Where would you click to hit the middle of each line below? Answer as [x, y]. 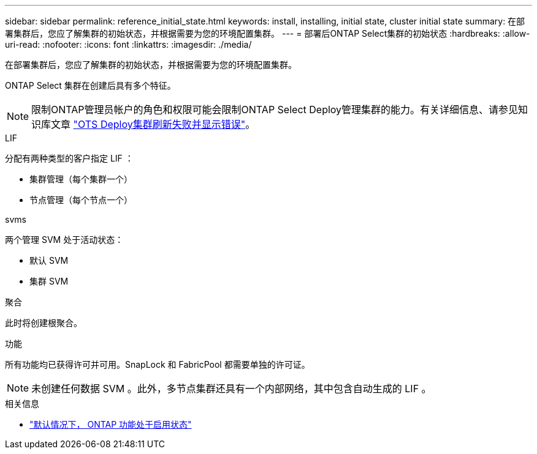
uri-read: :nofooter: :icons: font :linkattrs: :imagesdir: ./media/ [128, 44]
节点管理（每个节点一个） [81, 200]
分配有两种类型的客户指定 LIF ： [69, 158]
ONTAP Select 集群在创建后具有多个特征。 [90, 85]
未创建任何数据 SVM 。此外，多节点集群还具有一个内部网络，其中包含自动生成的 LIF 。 [231, 389]
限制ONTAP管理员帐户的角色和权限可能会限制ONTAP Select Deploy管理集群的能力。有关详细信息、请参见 [275, 110]
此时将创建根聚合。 [44, 323]
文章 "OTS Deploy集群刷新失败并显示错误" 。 [153, 124]
